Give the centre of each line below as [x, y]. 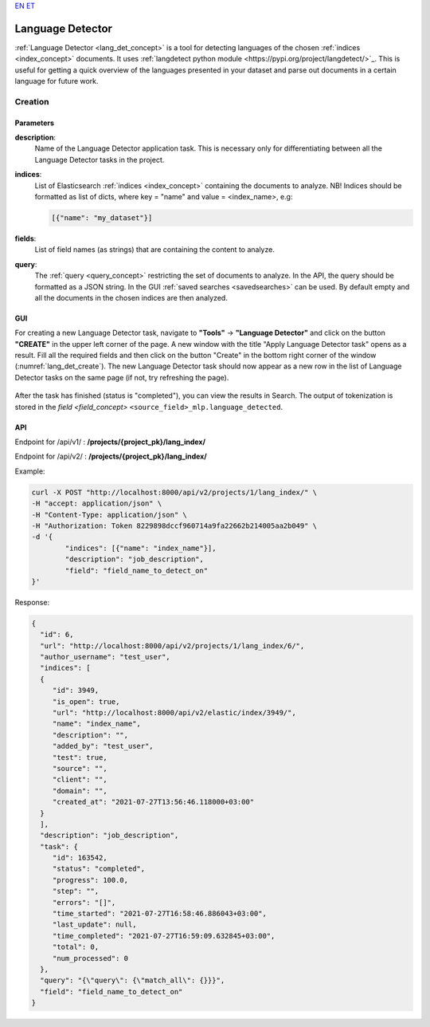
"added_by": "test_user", [103, 746]
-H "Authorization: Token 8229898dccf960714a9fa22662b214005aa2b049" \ [174, 525]
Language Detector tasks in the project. [100, 159]
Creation [32, 101]
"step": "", [76, 891]
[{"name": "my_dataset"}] [102, 218]
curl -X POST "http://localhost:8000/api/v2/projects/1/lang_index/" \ [174, 492]
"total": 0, [76, 947]
